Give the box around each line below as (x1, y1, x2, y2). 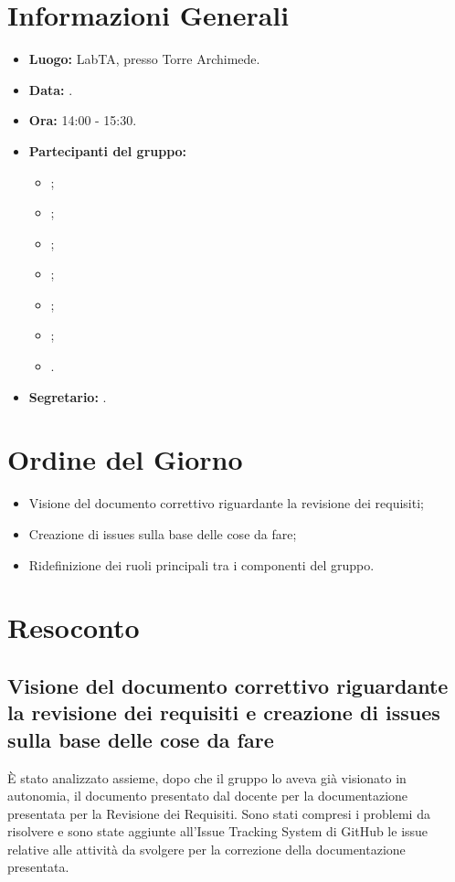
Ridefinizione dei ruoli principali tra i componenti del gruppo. (28, 555, 375, 574)
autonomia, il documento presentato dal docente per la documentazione (7, 786, 408, 805)
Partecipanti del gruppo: (28, 141, 187, 160)
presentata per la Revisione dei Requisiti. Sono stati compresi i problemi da (7, 803, 430, 823)
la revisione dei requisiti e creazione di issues (7, 698, 440, 727)
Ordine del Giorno (7, 441, 243, 478)
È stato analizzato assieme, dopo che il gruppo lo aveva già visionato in (7, 768, 407, 787)
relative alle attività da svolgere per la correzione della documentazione (7, 839, 406, 858)
